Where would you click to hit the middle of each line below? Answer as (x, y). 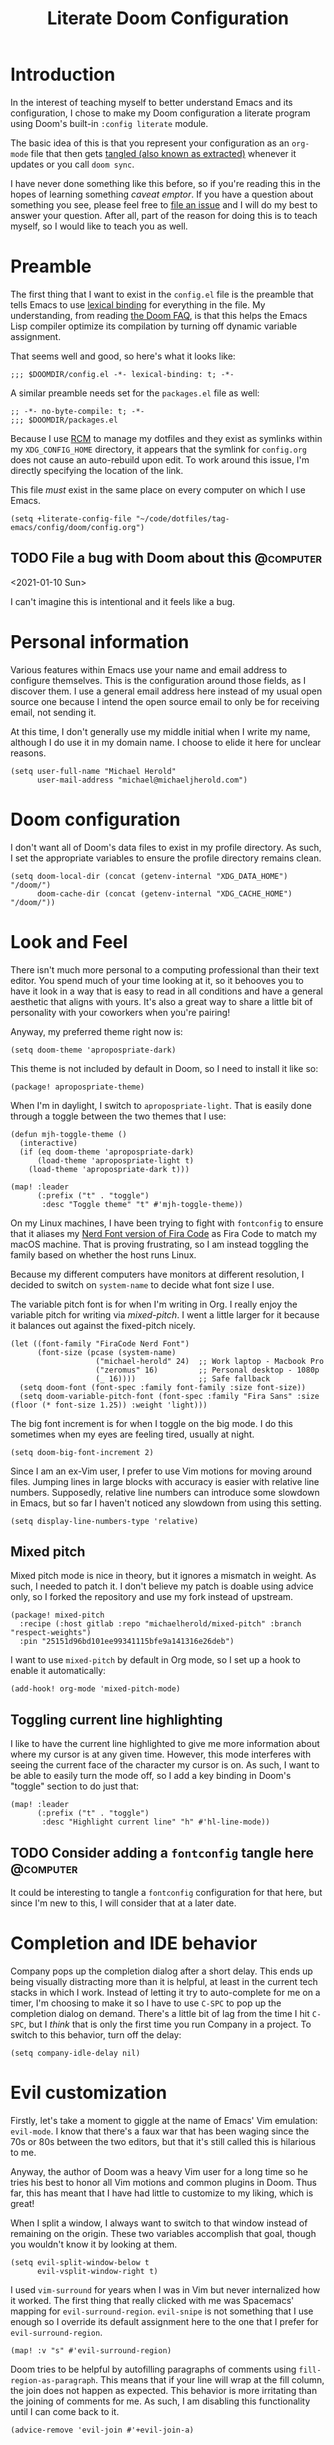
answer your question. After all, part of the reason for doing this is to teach (164, 215)
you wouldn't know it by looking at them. (94, 2244)
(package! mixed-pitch (57, 1615)
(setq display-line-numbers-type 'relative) (104, 1521)
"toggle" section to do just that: (75, 1786)
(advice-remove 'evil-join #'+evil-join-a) (102, 2430)
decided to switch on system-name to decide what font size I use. (142, 1284)
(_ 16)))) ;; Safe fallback (183, 1378)
